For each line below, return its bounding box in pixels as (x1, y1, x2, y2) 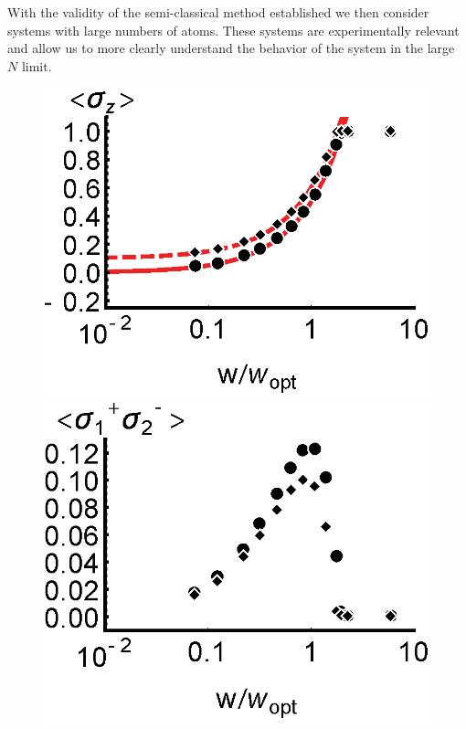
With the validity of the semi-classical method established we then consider (7, 3, 429, 21)
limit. (21, 56, 52, 75)
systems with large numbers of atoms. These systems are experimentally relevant (7, 20, 460, 39)
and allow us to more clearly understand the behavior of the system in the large (7, 38, 455, 58)
